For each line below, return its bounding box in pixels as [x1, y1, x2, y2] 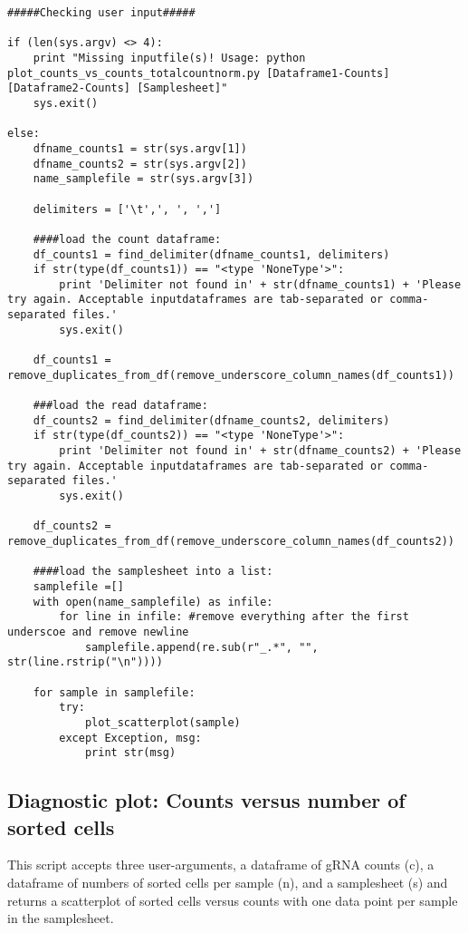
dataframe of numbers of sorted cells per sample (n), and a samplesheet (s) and [7, 873, 448, 891]
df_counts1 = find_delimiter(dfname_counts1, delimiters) [33, 248, 390, 261]
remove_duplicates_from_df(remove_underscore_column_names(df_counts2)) [7, 534, 454, 548]
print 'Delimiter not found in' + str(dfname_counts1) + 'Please [59, 277, 462, 291]
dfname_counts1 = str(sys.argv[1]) [33, 141, 247, 155]
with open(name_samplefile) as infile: [33, 595, 273, 608]
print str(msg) [84, 746, 177, 760]
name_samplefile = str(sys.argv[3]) [33, 172, 254, 186]
